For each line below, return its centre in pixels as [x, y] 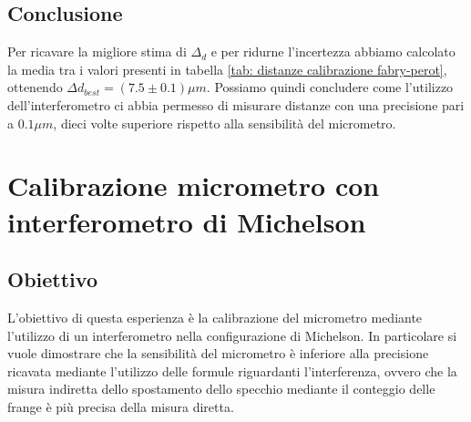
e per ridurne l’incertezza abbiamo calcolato [333, 51]
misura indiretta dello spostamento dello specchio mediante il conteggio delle [221, 389]
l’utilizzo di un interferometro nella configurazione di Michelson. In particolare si [232, 335]
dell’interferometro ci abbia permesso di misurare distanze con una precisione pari [236, 104]
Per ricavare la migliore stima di [97, 51]
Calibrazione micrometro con [194, 185]
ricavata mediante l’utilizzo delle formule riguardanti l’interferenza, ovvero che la [232, 371]
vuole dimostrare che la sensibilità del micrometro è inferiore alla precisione [218, 353]
